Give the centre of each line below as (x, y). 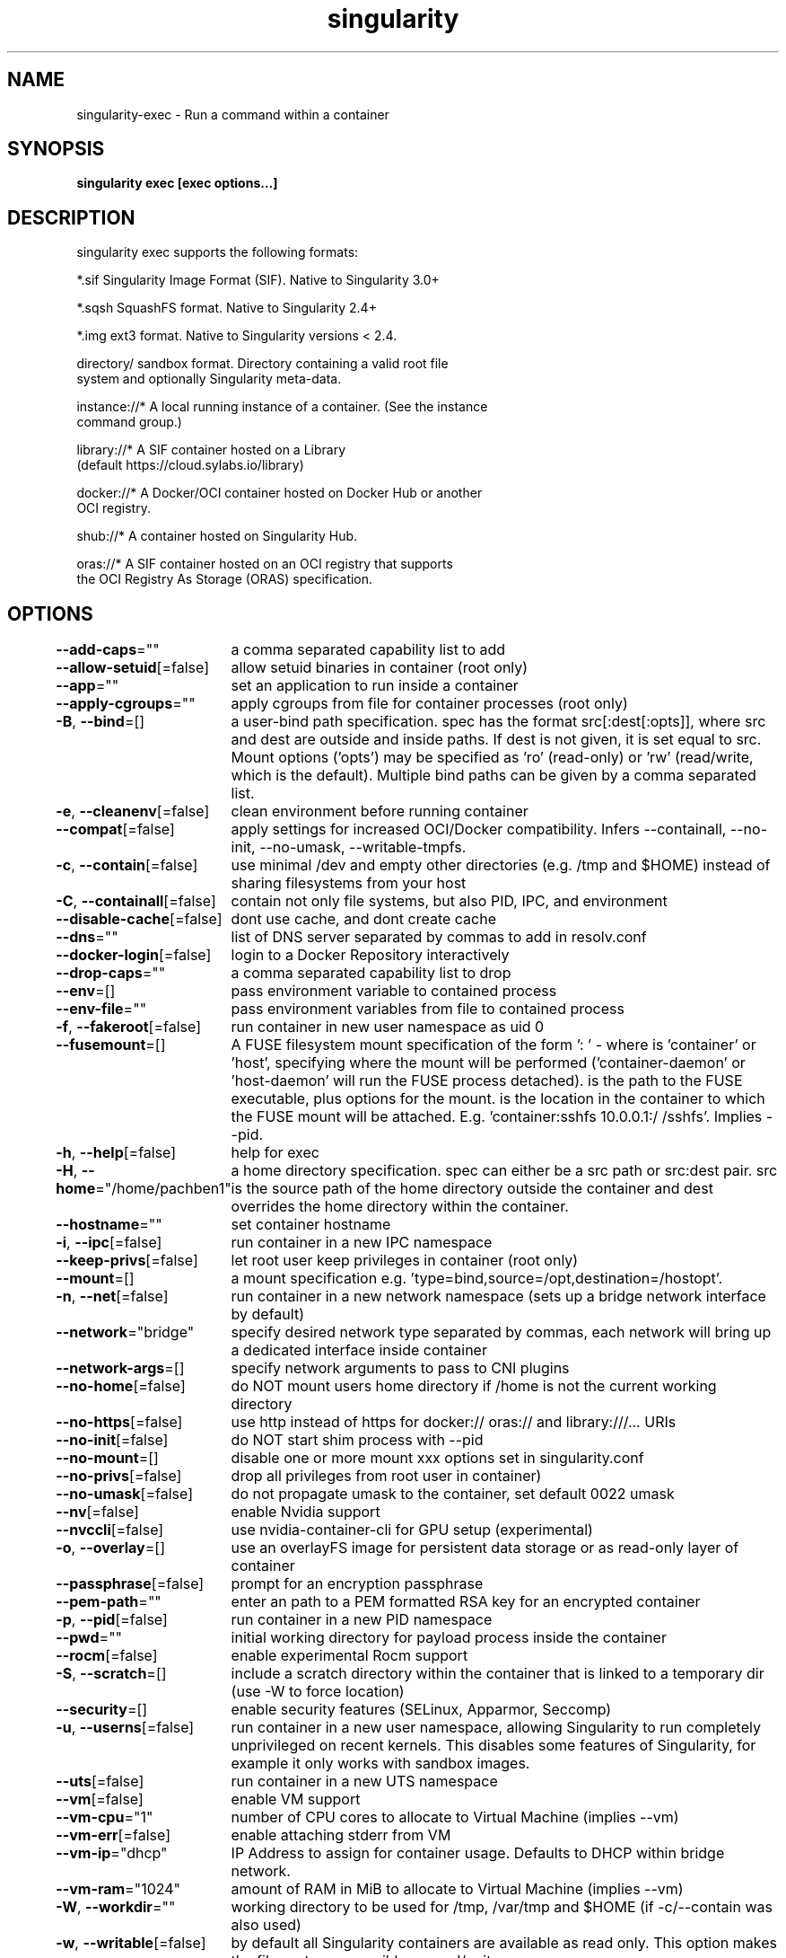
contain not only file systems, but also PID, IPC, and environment (449, 901)
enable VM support (296, 1799)
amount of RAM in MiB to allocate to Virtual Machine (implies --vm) (457, 1889)
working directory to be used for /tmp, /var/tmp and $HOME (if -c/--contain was (502, 1907)
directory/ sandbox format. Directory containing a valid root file (262, 364)
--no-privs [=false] (119, 1476)
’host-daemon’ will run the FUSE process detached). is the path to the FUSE (487, 1081)
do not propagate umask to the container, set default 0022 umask (453, 1494)
